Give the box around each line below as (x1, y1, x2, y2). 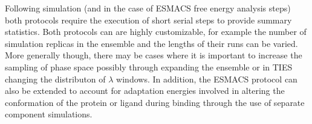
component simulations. (5, 108, 93, 120)
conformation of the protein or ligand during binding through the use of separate (5, 96, 305, 108)
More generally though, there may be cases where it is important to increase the (5, 49, 302, 61)
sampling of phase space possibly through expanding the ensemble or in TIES (5, 60, 293, 73)
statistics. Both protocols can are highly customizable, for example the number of (5, 25, 307, 38)
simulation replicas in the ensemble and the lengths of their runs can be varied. (5, 37, 298, 49)
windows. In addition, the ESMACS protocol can (116, 72, 297, 85)
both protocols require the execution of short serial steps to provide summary (5, 13, 292, 26)
